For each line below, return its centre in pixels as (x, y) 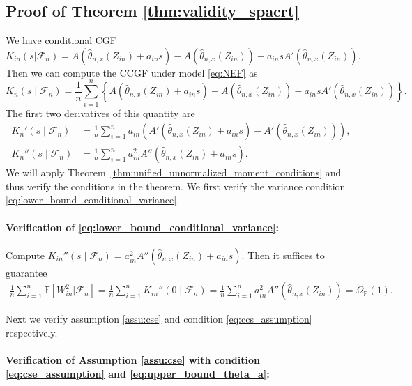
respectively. (32, 332)
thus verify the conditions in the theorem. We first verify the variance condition (176, 186)
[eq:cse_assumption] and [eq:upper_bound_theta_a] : (138, 373)
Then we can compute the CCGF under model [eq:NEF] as (132, 72)
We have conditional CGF (61, 40)
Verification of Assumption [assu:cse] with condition (133, 360)
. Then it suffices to (283, 255)
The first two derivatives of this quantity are (100, 113)
